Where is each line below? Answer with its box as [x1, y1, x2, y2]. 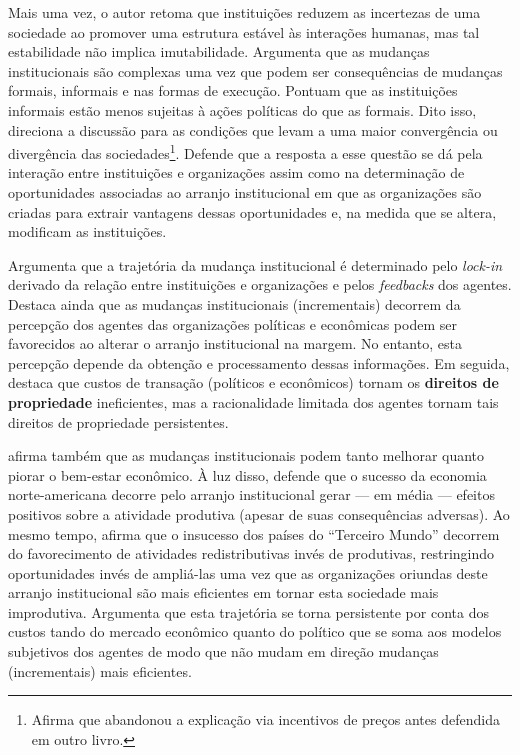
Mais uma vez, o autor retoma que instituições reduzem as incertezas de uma [8, 2, 481, 22]
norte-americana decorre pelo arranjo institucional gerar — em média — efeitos [8, 484, 495, 505]
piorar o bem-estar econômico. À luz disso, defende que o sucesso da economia [8, 464, 487, 485]
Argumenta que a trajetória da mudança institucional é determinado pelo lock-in [8, 254, 503, 275]
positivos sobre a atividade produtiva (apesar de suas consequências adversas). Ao [8, 503, 510, 524]
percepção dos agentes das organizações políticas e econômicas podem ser [8, 313, 457, 334]
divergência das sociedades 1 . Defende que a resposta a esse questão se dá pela [8, 140, 483, 163]
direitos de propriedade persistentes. [8, 411, 229, 432]
